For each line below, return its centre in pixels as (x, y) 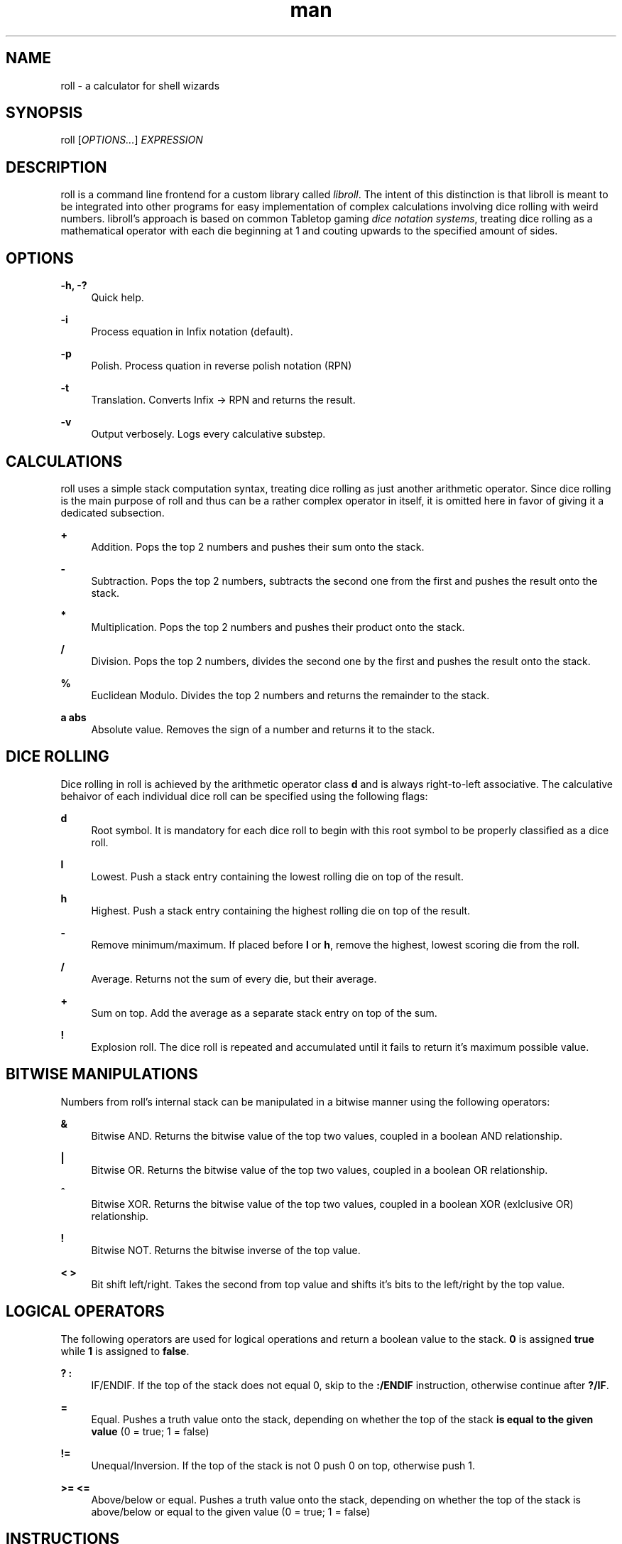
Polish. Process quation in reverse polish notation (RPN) (222, 366)
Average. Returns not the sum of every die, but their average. (234, 978)
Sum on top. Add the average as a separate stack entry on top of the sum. (264, 1013)
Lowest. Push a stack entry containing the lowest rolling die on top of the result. (277, 876)
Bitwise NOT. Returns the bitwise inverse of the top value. (226, 1250)
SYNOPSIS (44, 113)
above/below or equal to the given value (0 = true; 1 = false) (231, 1511)
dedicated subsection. (113, 512)
